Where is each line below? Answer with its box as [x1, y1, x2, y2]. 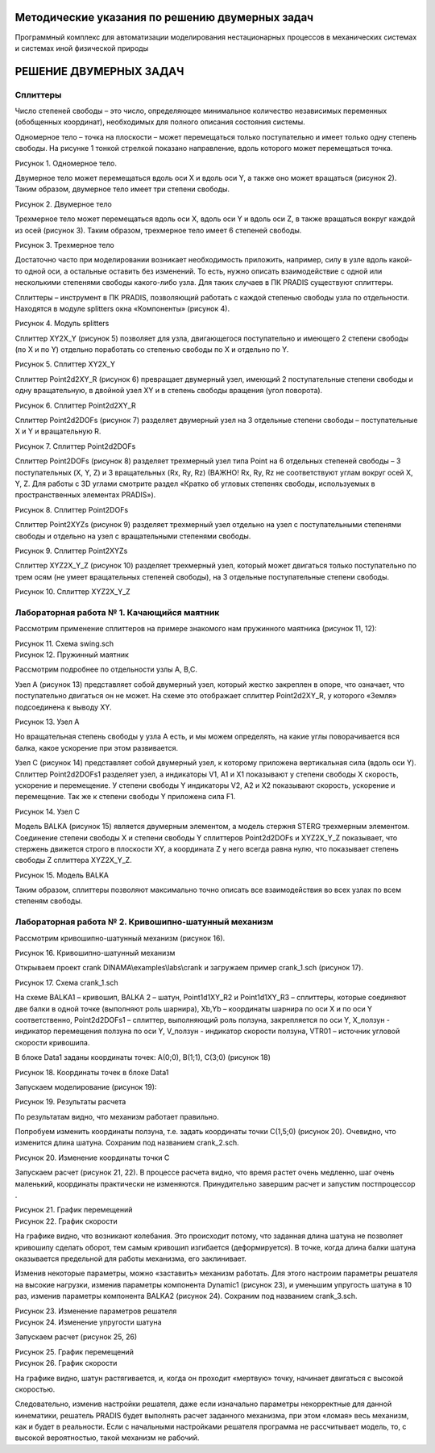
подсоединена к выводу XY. [14, 702, 112, 712]
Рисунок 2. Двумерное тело [14, 199, 112, 209]
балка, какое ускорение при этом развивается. [14, 743, 179, 752]
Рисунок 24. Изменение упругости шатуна [14, 1317, 162, 1327]
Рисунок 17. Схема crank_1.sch [14, 978, 118, 987]
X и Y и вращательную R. [14, 426, 101, 436]
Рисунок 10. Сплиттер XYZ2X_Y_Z [14, 587, 130, 597]
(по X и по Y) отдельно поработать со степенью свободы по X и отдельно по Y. [14, 345, 289, 354]
